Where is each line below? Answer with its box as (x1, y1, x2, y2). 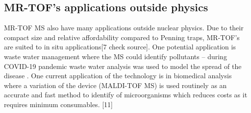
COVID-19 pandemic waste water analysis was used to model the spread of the (4, 61, 242, 71)
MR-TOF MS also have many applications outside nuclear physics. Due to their (4, 23, 244, 33)
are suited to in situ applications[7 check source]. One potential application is (4, 42, 236, 52)
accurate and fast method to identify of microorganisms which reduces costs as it (4, 90, 248, 100)
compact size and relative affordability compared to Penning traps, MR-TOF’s (4, 32, 240, 42)
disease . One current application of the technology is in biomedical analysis (4, 70, 232, 81)
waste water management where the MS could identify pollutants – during (4, 51, 227, 61)
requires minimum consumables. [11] (4, 99, 113, 109)
